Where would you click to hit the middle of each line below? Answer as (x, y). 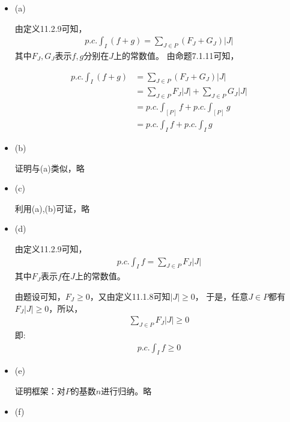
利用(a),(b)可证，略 (52, 208)
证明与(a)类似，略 (50, 168)
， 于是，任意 (222, 296)
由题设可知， (40, 296)
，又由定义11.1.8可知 (130, 296)
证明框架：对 (40, 391)
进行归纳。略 (126, 391)
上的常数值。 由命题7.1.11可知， (176, 56)
